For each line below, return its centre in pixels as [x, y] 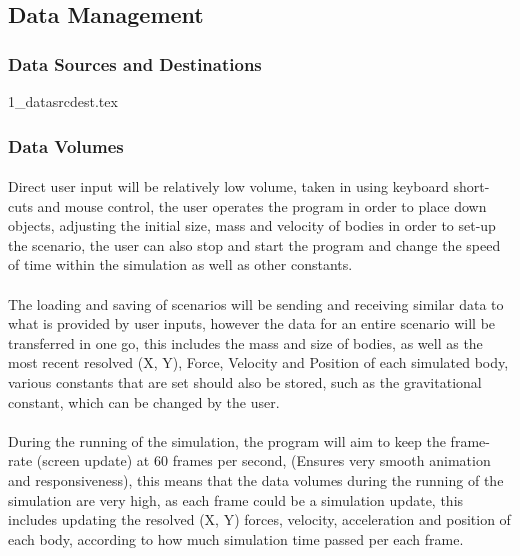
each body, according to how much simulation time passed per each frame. [236, 538]
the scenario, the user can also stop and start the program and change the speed [254, 244]
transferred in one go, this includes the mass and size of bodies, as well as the [245, 342]
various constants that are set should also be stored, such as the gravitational [245, 381]
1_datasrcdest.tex [63, 101]
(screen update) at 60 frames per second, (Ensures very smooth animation [263, 460]
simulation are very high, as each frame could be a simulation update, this [236, 499]
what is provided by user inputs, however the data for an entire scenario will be [252, 323]
